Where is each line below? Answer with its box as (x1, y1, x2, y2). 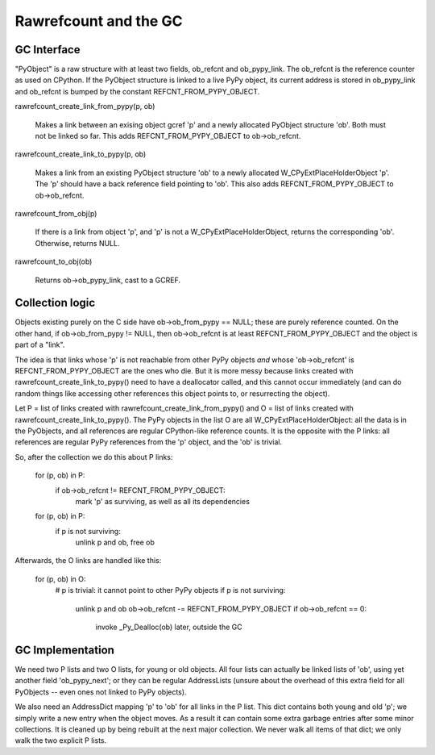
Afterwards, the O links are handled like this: (14, 556, 162, 565)
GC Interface (14, 43, 81, 56)
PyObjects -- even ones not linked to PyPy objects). (14, 686, 187, 697)
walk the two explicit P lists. (14, 736, 107, 745)
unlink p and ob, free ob (75, 537, 155, 548)
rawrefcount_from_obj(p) (14, 208, 97, 218)
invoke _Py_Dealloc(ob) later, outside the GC (95, 622, 242, 632)
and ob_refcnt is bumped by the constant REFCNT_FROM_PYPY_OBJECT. (14, 86, 260, 96)
